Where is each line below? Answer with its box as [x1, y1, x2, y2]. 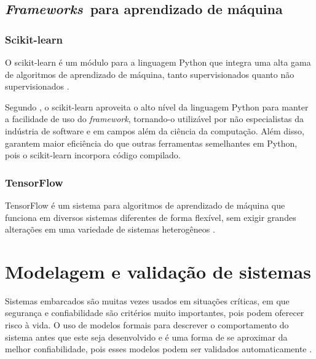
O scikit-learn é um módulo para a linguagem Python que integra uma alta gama [5, 56, 311, 68]
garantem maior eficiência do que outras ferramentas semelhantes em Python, [5, 136, 298, 149]
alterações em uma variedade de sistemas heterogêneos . [5, 223, 215, 236]
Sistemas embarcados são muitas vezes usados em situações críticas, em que [5, 294, 290, 307]
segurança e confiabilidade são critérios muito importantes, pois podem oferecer [5, 306, 304, 319]
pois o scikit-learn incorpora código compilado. [5, 149, 181, 161]
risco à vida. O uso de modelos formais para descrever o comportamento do [5, 318, 289, 331]
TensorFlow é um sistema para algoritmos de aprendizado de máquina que [5, 198, 285, 211]
